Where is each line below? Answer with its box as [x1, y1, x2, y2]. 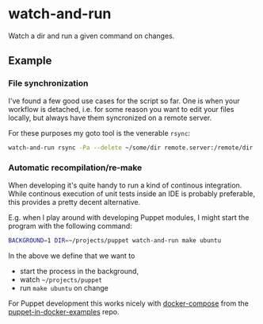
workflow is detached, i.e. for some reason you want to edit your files [8, 104, 234, 114]
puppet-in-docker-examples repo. [8, 307, 120, 316]
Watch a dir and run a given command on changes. [8, 31, 175, 40]
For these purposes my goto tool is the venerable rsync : [8, 128, 191, 137]
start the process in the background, [19, 266, 139, 276]
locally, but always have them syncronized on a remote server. [8, 113, 212, 122]
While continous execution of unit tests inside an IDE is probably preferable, [8, 188, 256, 199]
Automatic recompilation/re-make [8, 162, 143, 173]
